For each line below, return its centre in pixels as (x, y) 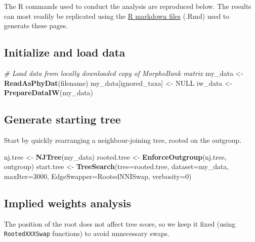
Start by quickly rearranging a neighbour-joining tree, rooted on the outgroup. (123, 140)
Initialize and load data (65, 52)
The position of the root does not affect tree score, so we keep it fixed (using (120, 223)
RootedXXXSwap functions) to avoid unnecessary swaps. (87, 233)
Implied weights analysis (68, 203)
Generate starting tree (63, 119)
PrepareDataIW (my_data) (49, 92)
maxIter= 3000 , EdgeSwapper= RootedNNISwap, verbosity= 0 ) (98, 176)
